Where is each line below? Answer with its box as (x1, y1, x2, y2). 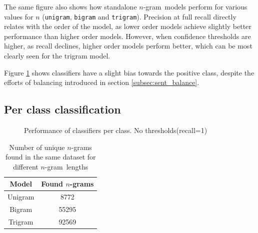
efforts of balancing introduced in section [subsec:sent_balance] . (4, 77, 199, 87)
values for (4, 11, 33, 21)
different (13, 161, 38, 171)
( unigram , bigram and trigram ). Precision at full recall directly (42, 11, 236, 21)
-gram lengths (44, 161, 88, 171)
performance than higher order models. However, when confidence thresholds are (4, 30, 251, 41)
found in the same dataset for (5, 151, 96, 162)
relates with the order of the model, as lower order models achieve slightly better (4, 21, 251, 31)
